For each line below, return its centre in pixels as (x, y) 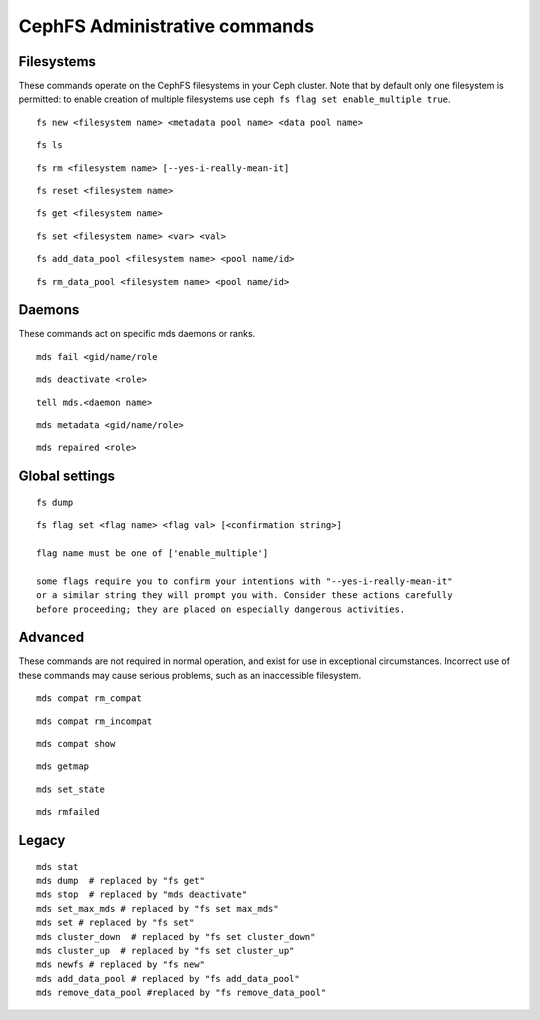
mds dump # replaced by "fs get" (120, 881)
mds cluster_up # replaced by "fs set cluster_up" (165, 950)
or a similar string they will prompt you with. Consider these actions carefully (244, 595)
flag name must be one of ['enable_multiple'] (152, 553)
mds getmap (63, 766)
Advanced (51, 637)
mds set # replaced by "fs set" (115, 923)
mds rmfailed (68, 812)
